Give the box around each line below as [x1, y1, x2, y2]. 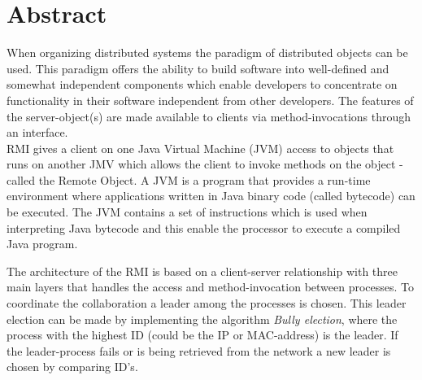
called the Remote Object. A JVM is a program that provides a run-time [7, 171, 371, 188]
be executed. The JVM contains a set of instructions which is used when [7, 203, 368, 221]
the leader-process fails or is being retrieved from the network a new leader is [7, 342, 391, 359]
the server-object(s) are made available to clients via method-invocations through [7, 107, 411, 124]
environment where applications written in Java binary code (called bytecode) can [7, 187, 415, 204]
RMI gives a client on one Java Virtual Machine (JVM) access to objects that [7, 139, 394, 156]
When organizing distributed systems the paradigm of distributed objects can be [7, 44, 408, 61]
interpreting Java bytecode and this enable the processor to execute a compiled [7, 219, 401, 236]
